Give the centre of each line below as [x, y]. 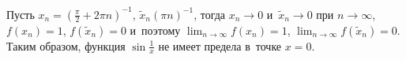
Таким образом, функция [66, 45]
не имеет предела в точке [220, 45]
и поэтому [155, 30]
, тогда [210, 14]
